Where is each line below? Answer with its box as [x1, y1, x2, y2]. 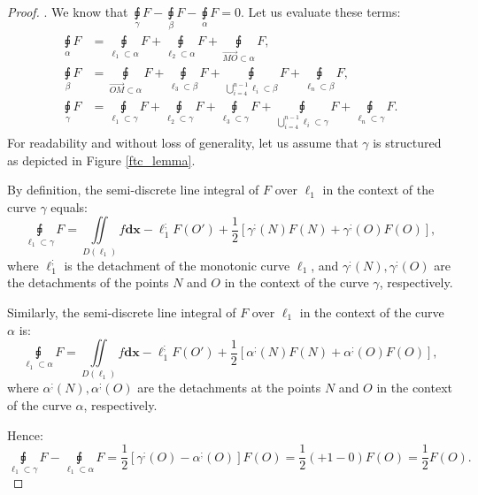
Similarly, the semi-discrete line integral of [7, 302, 236, 321]
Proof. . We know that [7, 3, 128, 20]
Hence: [7, 425, 43, 444]
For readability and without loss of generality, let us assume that [7, 133, 358, 152]
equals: [50, 197, 88, 216]
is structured [373, 133, 442, 152]
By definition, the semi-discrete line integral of [7, 180, 259, 199]
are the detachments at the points [137, 378, 321, 397]
